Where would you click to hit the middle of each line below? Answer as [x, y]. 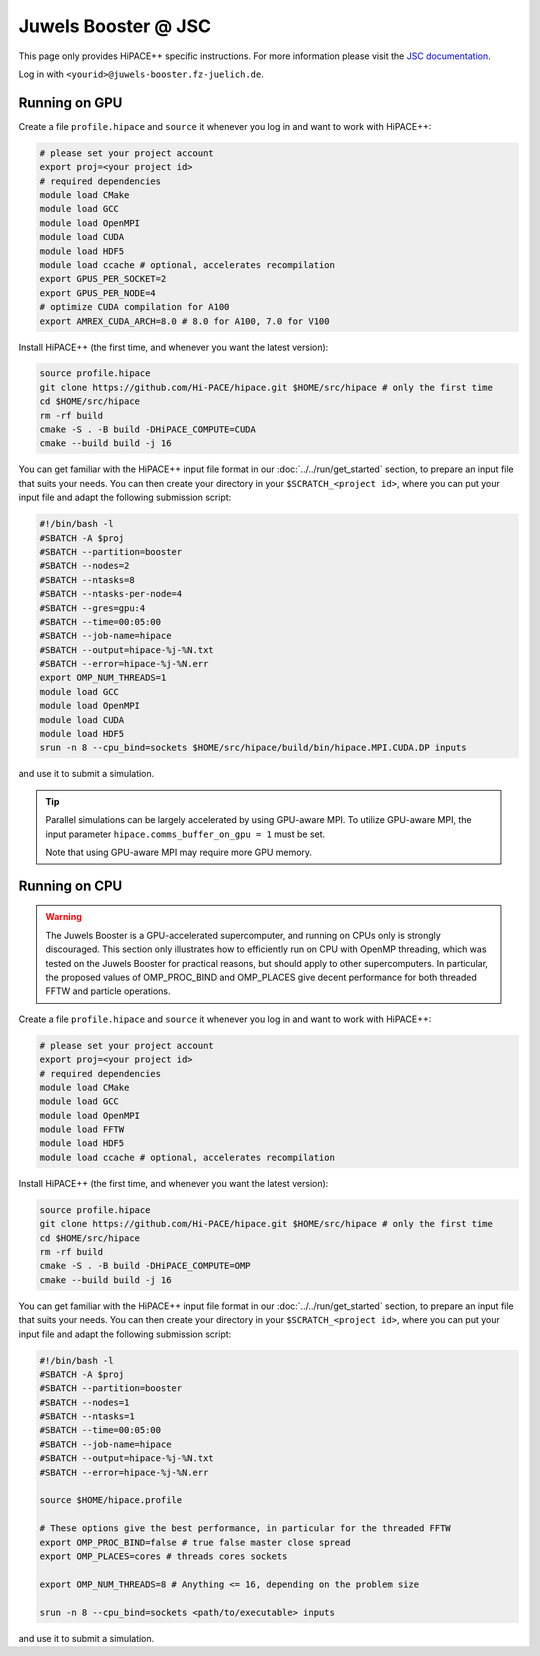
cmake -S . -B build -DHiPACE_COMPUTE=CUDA [148, 429]
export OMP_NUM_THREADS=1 [103, 678]
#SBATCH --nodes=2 [84, 566]
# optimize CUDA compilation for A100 [134, 307]
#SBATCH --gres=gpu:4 [92, 608]
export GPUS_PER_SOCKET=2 [103, 279]
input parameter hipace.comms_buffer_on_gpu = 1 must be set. [185, 834]
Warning [63, 917]
